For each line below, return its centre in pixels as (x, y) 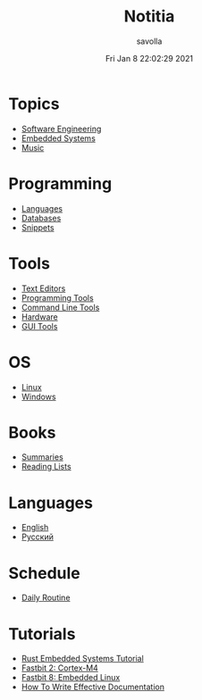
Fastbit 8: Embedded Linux (71, 678)
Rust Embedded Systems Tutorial (82, 659)
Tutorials (42, 633)
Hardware (40, 317)
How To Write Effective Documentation (93, 687)
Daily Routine (46, 598)
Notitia (149, 17)
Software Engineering (61, 129)
